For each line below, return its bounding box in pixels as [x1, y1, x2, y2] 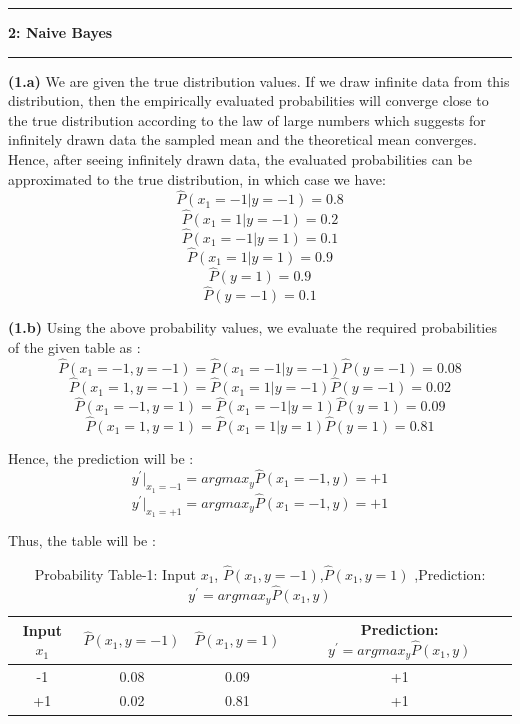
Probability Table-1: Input [34, 563, 196, 584]
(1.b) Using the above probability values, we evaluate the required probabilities [8, 317, 497, 338]
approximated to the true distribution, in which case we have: [8, 168, 386, 189]
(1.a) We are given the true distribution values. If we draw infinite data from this [8, 70, 510, 91]
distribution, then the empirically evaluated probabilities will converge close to [8, 90, 489, 111]
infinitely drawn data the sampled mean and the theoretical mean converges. [8, 129, 477, 150]
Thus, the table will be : [8, 529, 156, 550]
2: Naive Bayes [8, 22, 113, 42]
